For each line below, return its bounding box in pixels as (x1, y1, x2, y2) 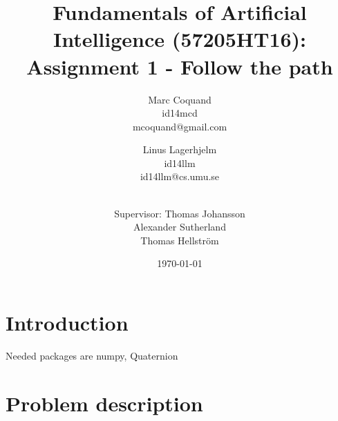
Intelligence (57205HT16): (53, 25, 307, 53)
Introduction (6, 309, 129, 337)
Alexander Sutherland (133, 219, 226, 234)
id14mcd (162, 106, 198, 120)
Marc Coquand (148, 92, 212, 106)
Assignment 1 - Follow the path (26, 52, 333, 80)
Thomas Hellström (140, 233, 219, 247)
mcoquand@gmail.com (132, 119, 227, 133)
